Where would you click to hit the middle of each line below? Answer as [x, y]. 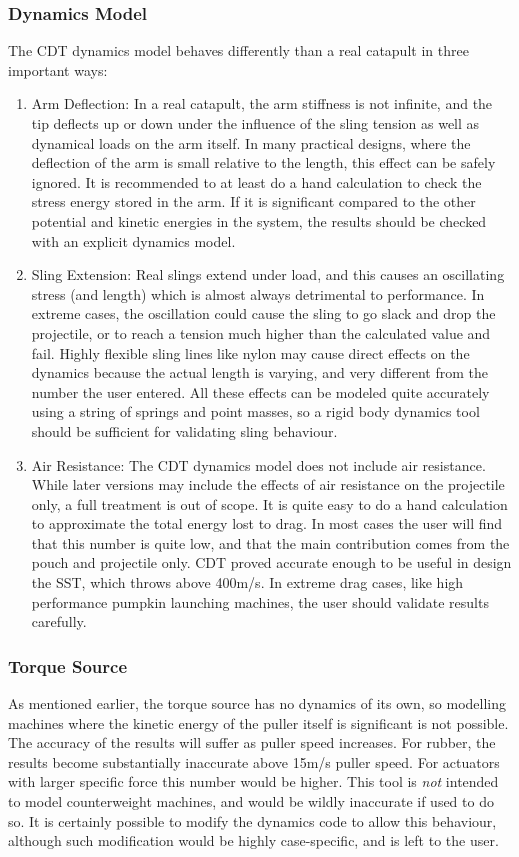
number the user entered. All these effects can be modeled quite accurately [260, 391]
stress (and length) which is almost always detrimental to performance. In [258, 293]
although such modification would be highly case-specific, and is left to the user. [253, 840]
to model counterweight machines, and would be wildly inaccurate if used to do [251, 801]
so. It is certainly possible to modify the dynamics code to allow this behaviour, [252, 820]
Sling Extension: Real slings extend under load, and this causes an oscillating [268, 274]
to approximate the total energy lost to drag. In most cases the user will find [267, 523]
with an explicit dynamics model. [133, 240]
